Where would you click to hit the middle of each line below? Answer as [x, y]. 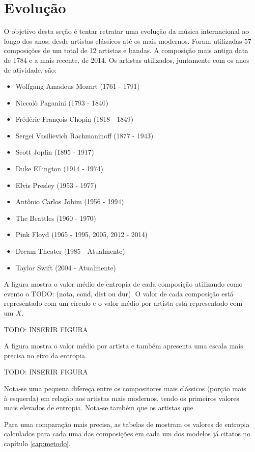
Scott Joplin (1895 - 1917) [55, 152]
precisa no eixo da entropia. [45, 355]
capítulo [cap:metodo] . [37, 443]
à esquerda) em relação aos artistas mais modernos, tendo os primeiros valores [122, 398]
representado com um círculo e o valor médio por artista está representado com [123, 303]
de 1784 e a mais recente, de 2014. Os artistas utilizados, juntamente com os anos [127, 60]
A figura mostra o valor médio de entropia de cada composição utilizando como [123, 284]
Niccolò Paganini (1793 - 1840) [62, 102]
